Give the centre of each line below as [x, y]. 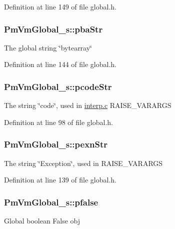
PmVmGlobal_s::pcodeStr [58, 86]
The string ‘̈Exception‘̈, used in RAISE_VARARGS [83, 163]
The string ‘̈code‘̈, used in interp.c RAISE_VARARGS [88, 105]
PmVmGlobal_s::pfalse [51, 202]
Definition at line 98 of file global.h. [59, 122]
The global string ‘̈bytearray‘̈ [48, 47]
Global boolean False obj [42, 221]
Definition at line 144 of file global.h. [60, 64]
